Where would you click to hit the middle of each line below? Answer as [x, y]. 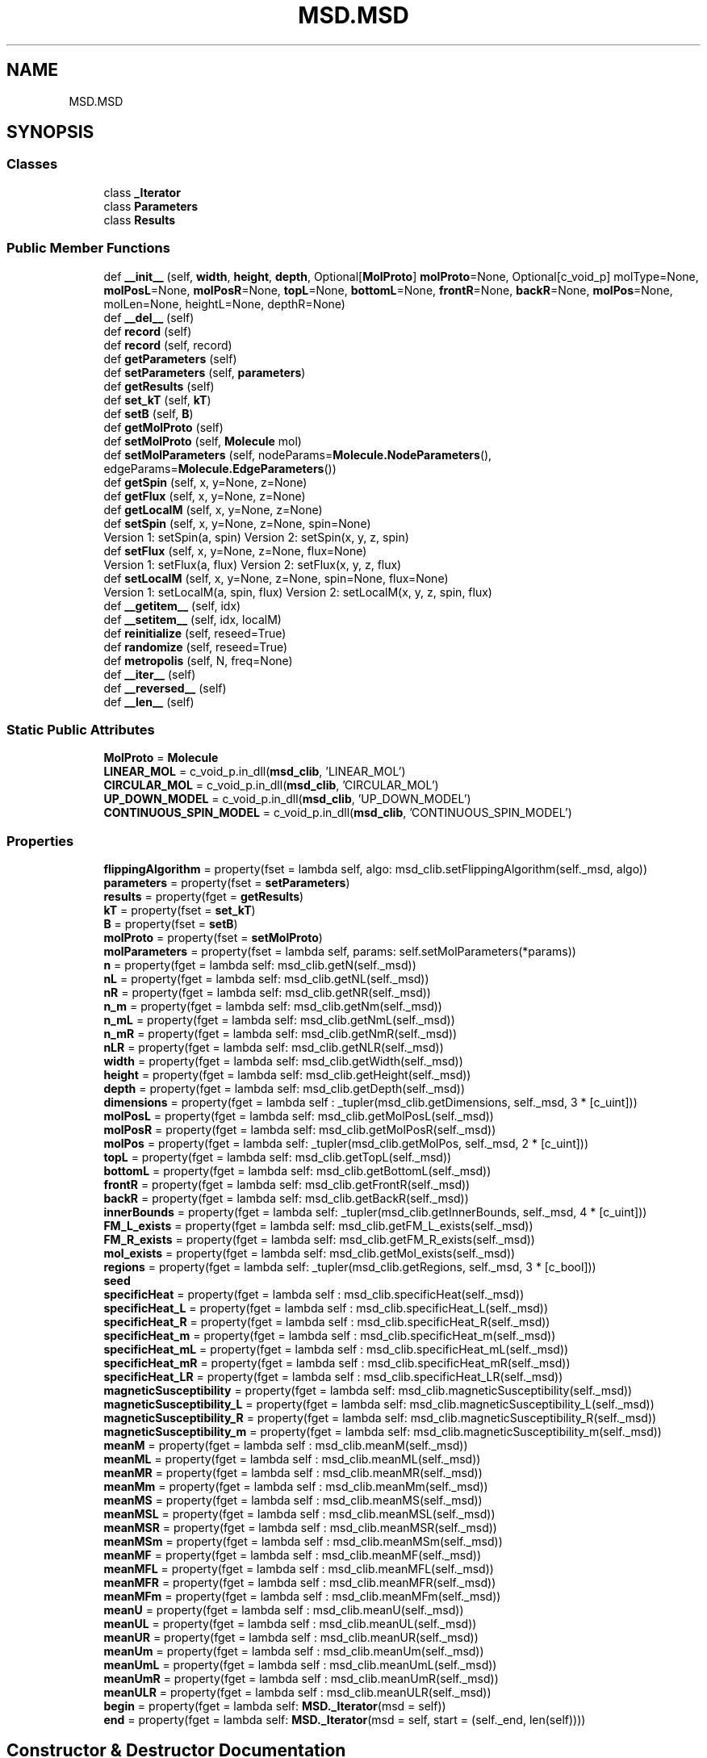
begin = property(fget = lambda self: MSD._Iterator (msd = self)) [275, 1706]
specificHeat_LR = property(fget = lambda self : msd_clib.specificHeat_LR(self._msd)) [333, 1377]
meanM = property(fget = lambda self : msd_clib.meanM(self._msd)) [286, 1446]
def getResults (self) [159, 386]
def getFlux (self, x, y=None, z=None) [205, 496]
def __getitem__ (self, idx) [172, 605]
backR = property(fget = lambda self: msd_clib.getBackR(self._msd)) [286, 1199]
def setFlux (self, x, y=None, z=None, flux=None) [235, 550]
